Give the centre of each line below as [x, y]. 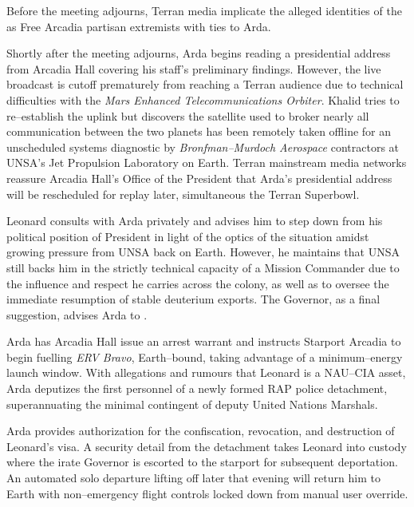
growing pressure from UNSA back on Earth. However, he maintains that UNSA [203, 252]
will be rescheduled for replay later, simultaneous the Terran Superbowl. [183, 194]
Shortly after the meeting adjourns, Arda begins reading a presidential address [199, 53]
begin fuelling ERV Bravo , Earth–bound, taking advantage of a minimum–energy [205, 356]
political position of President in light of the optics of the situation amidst [188, 236]
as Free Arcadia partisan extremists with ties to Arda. [139, 26]
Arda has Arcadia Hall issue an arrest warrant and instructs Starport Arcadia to [204, 341]
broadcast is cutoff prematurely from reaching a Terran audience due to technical [205, 84]
